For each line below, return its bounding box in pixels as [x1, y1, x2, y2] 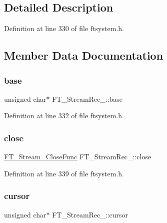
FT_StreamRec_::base [52, 93, 123, 104]
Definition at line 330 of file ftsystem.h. [4, 23, 124, 34]
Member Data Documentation [4, 48, 163, 63]
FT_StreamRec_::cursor [52, 209, 128, 219]
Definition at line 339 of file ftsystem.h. [4, 168, 124, 178]
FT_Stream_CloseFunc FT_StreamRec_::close [4, 151, 151, 162]
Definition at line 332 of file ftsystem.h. [4, 110, 124, 121]
